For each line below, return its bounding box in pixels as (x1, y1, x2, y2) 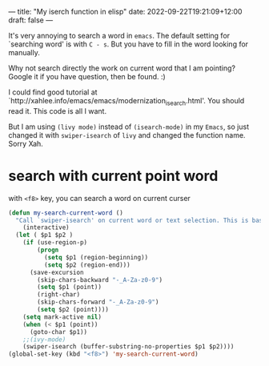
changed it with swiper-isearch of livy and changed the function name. (8, 130, 246, 139)
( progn (37, 246, 59, 255)
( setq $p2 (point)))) (37, 306, 110, 314)
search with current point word (8, 167, 219, 185)
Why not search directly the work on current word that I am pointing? (8, 63, 236, 73)
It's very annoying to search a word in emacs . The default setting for (8, 31, 231, 40)
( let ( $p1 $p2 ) (15, 231, 74, 239)
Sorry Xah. (8, 139, 44, 148)
